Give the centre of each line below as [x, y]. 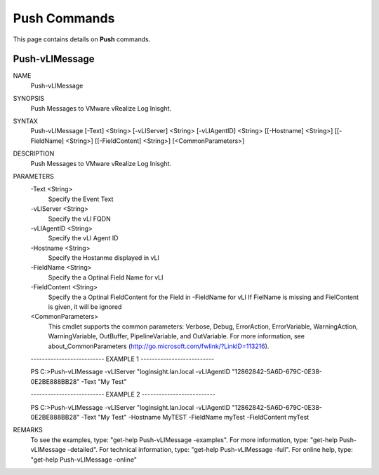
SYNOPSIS [29, 99]
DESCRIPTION [34, 153]
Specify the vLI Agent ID [83, 238]
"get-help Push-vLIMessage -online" [84, 460]
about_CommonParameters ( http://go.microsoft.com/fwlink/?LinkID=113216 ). [159, 346]
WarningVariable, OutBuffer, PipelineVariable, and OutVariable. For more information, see [177, 336]
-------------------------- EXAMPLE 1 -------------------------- [122, 359]
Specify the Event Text [81, 199]
